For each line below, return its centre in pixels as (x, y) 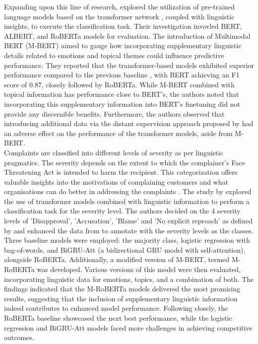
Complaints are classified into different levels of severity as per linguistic (114, 152)
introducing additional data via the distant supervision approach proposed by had (129, 123)
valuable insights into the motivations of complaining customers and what (116, 181)
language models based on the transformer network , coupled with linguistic (119, 16)
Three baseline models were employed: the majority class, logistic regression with (127, 240)
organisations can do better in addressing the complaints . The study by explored (128, 191)
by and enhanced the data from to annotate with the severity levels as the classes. (129, 230)
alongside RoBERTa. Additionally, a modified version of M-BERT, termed (117, 259)
